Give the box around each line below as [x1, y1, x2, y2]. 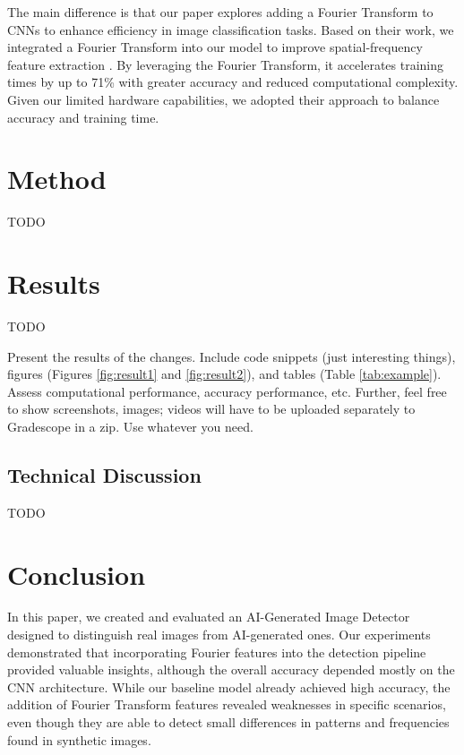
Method [7, 160, 107, 197]
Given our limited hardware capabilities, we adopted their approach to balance [7, 90, 440, 108]
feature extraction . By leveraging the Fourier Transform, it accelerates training [7, 55, 444, 73]
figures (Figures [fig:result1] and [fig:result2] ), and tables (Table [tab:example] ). [7, 365, 442, 383]
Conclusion [7, 555, 146, 592]
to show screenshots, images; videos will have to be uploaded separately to [7, 399, 416, 418]
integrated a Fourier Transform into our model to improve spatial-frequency [7, 38, 423, 56]
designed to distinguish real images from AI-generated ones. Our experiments [7, 625, 431, 644]
